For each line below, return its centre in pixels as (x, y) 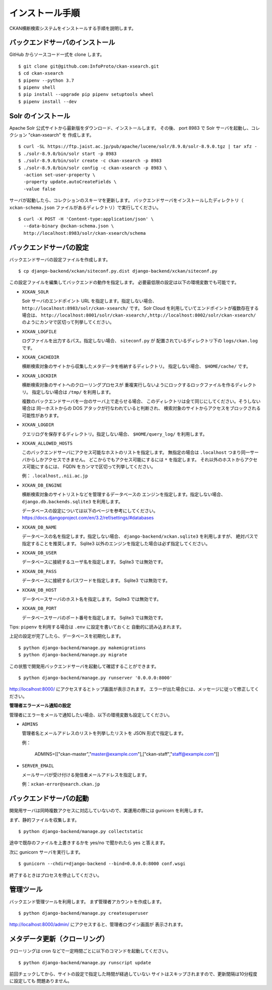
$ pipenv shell (37, 88)
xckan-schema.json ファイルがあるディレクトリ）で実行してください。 (85, 207)
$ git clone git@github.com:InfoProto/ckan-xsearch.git (89, 66)
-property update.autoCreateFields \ (70, 182)
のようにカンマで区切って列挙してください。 (68, 322)
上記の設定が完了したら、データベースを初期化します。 (66, 636)
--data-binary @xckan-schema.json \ (69, 226)
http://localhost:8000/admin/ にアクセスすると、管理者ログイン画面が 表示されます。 (97, 924)
